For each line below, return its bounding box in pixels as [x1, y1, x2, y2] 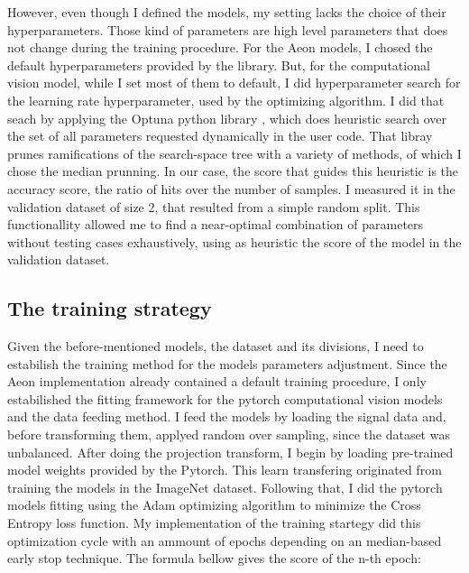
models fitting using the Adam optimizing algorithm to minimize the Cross [7, 495, 421, 514]
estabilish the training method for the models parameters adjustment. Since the [7, 354, 447, 373]
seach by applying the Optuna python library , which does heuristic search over [7, 108, 447, 127]
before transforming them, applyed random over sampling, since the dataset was [7, 425, 450, 444]
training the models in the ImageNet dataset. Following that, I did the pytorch [7, 477, 443, 496]
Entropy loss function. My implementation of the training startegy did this [7, 513, 421, 532]
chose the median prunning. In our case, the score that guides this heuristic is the [7, 162, 459, 180]
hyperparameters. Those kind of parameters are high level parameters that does [7, 20, 448, 39]
